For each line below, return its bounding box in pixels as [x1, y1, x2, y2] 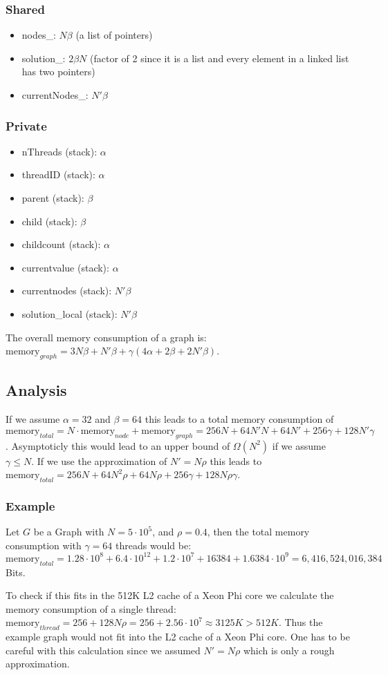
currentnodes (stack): [21, 283, 112, 298]
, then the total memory [207, 524, 310, 539]
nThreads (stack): [21, 144, 98, 158]
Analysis [6, 379, 67, 401]
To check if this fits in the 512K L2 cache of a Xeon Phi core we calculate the [6, 588, 334, 602]
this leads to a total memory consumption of [145, 412, 334, 426]
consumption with [6, 538, 82, 552]
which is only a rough [243, 643, 335, 657]
